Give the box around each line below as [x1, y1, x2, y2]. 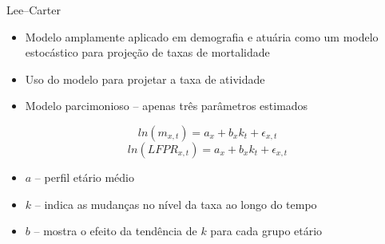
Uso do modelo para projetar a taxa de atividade [25, 70, 265, 87]
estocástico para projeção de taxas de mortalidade [25, 44, 270, 61]
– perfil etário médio [34, 168, 135, 185]
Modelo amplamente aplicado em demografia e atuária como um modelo [25, 28, 379, 45]
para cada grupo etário [210, 222, 323, 239]
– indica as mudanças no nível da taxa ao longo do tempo [34, 195, 317, 212]
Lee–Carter [6, 2, 61, 18]
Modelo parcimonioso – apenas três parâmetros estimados [25, 97, 308, 114]
